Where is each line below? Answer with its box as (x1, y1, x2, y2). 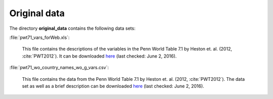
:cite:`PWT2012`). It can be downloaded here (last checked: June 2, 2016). (22, 53, 177, 59)
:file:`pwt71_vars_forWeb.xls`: (9, 34, 70, 40)
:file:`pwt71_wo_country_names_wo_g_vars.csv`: (9, 65, 109, 71)
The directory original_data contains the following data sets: (9, 25, 136, 31)
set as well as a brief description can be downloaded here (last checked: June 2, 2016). (22, 83, 204, 89)
